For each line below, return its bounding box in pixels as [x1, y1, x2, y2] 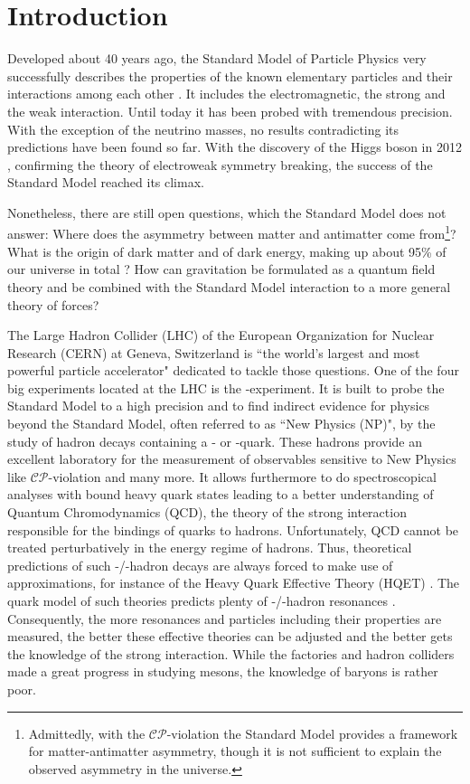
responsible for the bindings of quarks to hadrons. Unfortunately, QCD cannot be [7, 520, 459, 539]
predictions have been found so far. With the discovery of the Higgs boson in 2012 [7, 137, 462, 156]
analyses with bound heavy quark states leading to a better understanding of [7, 485, 434, 504]
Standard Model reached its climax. [7, 173, 204, 192]
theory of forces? [7, 295, 99, 314]
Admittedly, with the [28, 723, 146, 742]
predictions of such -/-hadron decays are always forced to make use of [7, 555, 393, 574]
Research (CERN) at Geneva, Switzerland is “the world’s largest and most [7, 343, 420, 362]
